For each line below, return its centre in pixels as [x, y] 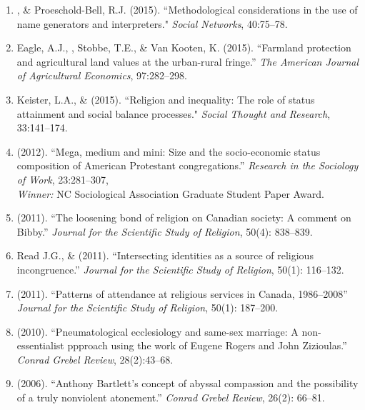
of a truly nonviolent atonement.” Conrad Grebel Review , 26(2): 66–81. [171, 397]
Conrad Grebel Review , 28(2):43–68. [95, 359]
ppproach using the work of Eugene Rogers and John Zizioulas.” [207, 345]
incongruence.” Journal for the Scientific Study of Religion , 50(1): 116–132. [180, 269]
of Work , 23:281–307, [63, 179]
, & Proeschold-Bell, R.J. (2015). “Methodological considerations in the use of [187, 9]
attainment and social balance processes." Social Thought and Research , [174, 113]
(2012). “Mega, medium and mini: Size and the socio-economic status [169, 151]
